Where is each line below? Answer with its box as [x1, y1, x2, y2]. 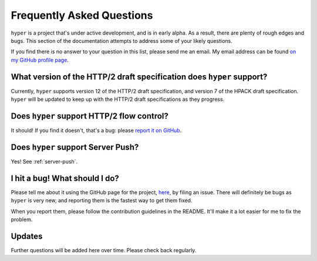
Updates [11, 231, 43, 241]
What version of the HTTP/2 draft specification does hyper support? [11, 72, 268, 82]
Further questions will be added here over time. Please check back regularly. [11, 246, 197, 253]
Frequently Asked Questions [11, 9, 153, 22]
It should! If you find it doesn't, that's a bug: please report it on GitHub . [11, 127, 182, 134]
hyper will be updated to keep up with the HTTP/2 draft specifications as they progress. [11, 96, 225, 103]
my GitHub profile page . [11, 56, 69, 63]
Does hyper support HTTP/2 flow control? [11, 111, 168, 121]
